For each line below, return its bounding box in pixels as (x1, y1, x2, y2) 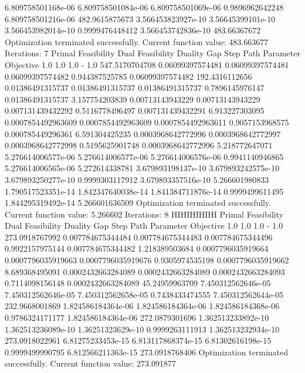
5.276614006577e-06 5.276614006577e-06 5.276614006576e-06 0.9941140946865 (5, 150, 284, 162)
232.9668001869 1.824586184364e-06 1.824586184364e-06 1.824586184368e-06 (5, 300, 280, 312)
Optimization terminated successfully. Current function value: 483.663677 (5, 35, 269, 48)
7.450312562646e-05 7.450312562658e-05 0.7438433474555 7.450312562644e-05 (5, 288, 284, 300)
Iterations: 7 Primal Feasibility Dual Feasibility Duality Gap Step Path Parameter (5, 47, 300, 59)
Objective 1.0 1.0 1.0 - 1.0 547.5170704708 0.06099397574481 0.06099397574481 (5, 58, 289, 70)
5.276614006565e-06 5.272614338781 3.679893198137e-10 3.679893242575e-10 (5, 162, 280, 174)
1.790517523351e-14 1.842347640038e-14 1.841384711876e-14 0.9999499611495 (5, 185, 284, 197)
